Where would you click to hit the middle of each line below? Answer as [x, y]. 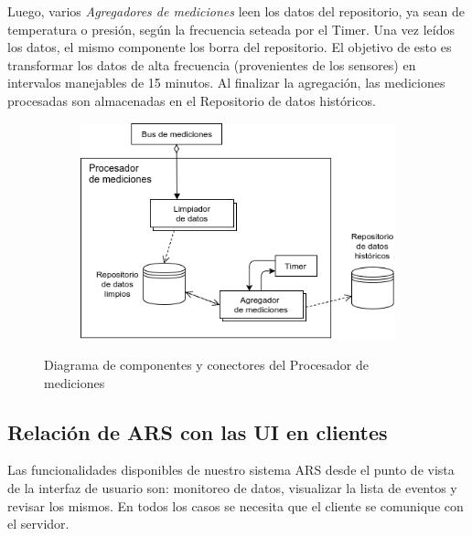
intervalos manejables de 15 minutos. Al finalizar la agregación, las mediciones [226, 83]
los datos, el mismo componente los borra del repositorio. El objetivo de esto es [230, 47]
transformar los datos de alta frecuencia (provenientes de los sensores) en [212, 64]
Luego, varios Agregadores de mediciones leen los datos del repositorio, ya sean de [236, 11]
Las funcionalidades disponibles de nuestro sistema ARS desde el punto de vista [231, 470]
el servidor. [38, 524]
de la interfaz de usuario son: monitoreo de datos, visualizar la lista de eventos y [232, 488]
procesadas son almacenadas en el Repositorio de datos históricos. [192, 100]
